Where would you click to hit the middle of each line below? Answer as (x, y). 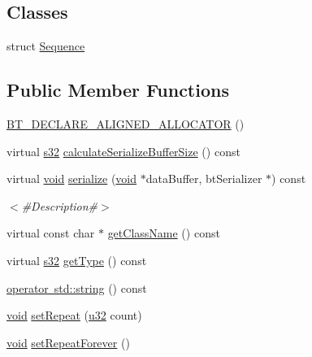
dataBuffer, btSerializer (204, 178)
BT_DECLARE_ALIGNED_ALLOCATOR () (126, 124)
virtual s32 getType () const (77, 260)
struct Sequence (46, 46)
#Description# (60, 205)
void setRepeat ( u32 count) (74, 315)
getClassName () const (164, 233)
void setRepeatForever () (68, 342)
